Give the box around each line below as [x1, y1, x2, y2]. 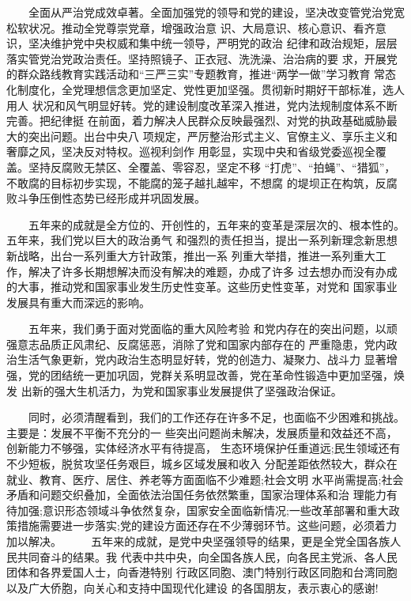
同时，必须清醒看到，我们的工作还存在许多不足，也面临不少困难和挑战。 [28, 409, 405, 425]
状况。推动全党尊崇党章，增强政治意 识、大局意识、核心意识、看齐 [28, 19, 375, 36]
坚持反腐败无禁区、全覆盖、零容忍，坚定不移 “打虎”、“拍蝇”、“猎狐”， [28, 158, 396, 175]
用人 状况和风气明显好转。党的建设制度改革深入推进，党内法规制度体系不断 [6, 96, 398, 113]
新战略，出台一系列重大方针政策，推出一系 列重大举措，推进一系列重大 [6, 247, 375, 263]
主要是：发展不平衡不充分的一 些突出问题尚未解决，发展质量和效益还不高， [6, 424, 398, 440]
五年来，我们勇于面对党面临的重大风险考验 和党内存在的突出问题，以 [28, 320, 386, 337]
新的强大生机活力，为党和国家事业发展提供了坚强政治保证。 [32, 382, 342, 399]
